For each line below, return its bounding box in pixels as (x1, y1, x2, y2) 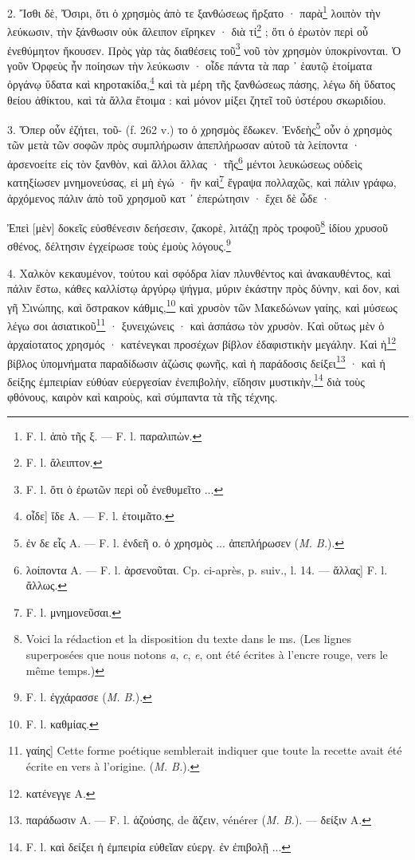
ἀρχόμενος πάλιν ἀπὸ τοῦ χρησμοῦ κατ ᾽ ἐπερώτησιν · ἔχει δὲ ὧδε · (7, 189, 330, 206)
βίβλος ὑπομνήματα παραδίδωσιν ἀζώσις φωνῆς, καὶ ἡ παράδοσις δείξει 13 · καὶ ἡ (7, 352, 386, 371)
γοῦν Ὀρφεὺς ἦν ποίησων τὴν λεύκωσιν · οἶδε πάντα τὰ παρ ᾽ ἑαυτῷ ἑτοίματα (7, 57, 373, 73)
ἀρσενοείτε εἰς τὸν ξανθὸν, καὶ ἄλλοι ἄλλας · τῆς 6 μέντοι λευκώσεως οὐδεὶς (7, 153, 362, 172)
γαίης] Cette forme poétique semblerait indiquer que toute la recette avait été (25, 742, 402, 759)
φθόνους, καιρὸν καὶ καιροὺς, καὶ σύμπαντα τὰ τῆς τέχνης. (7, 389, 278, 405)
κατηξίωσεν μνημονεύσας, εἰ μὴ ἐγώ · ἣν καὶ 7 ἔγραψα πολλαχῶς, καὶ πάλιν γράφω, (7, 172, 397, 190)
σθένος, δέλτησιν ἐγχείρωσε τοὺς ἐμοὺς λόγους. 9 (7, 235, 231, 254)
